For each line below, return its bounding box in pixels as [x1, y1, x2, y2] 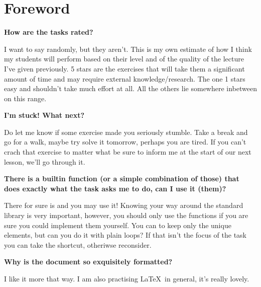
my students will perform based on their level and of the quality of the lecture [4, 53, 244, 64]
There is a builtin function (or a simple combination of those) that [4, 173, 239, 184]
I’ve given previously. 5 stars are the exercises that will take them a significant [4, 63, 245, 74]
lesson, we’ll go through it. [4, 156, 85, 167]
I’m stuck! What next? [4, 110, 85, 120]
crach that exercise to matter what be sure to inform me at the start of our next [4, 147, 251, 157]
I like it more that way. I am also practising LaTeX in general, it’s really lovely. [4, 273, 249, 283]
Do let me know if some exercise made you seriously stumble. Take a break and [4, 126, 248, 137]
